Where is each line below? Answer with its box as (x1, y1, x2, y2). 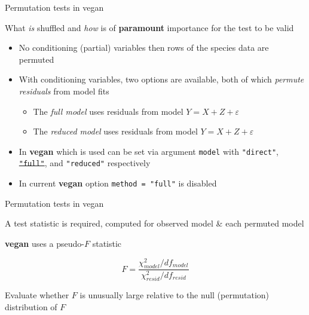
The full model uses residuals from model (33, 105, 183, 117)
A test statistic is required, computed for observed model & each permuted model (5, 217, 304, 230)
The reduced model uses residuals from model (33, 125, 198, 137)
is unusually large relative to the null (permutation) (79, 289, 270, 301)
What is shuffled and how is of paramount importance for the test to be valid (5, 21, 294, 33)
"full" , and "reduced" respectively (19, 157, 151, 169)
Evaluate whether (5, 289, 69, 301)
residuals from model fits (19, 84, 109, 97)
